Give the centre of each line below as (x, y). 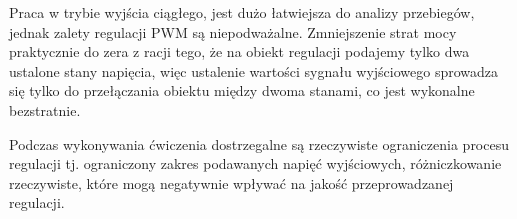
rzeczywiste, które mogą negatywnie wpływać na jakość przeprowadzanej (231, 182)
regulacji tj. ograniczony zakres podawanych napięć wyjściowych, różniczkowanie (255, 163)
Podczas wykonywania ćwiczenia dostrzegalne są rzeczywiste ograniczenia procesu (259, 143)
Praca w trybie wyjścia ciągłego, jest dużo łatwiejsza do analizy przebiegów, (242, 12)
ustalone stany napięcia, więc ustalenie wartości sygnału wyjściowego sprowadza (254, 70)
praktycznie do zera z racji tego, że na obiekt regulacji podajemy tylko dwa (239, 51)
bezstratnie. (45, 109)
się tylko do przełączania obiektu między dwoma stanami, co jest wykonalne (242, 90)
